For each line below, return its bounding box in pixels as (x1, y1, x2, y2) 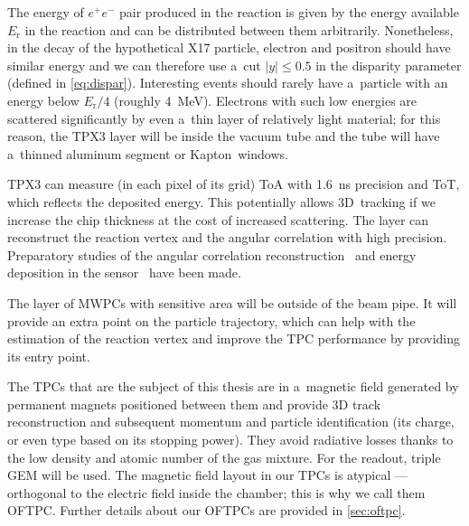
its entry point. (7, 346, 90, 365)
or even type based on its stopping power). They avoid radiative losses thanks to (7, 430, 454, 449)
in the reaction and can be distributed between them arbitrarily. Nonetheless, (24, 20, 454, 39)
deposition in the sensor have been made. (7, 263, 241, 282)
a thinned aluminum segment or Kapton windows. (7, 144, 288, 163)
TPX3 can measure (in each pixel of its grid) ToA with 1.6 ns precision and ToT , (7, 174, 460, 193)
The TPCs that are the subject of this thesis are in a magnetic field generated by (7, 377, 459, 396)
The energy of (7, 3, 84, 21)
